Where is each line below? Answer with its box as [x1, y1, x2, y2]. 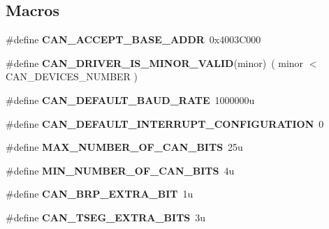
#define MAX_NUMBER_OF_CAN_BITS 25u [6, 140, 243, 154]
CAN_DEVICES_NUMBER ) [6, 69, 138, 84]
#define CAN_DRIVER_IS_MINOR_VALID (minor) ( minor [6, 55, 304, 70]
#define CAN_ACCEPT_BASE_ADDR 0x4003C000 [6, 32, 261, 47]
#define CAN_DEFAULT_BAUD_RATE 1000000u [6, 92, 255, 107]
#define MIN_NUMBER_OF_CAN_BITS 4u [6, 163, 235, 177]
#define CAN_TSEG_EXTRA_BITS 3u [6, 209, 206, 224]
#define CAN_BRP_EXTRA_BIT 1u [6, 186, 193, 201]
